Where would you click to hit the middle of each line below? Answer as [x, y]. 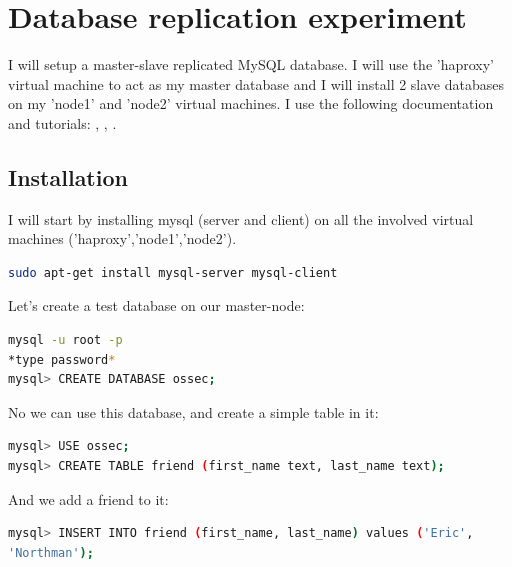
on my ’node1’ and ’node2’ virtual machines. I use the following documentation [251, 103]
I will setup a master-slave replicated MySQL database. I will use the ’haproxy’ [251, 64]
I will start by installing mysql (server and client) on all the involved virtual [241, 218]
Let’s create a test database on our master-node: [156, 305]
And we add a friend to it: [88, 498]
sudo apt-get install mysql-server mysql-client [173, 272]
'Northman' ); [51, 552]
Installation [68, 176]
